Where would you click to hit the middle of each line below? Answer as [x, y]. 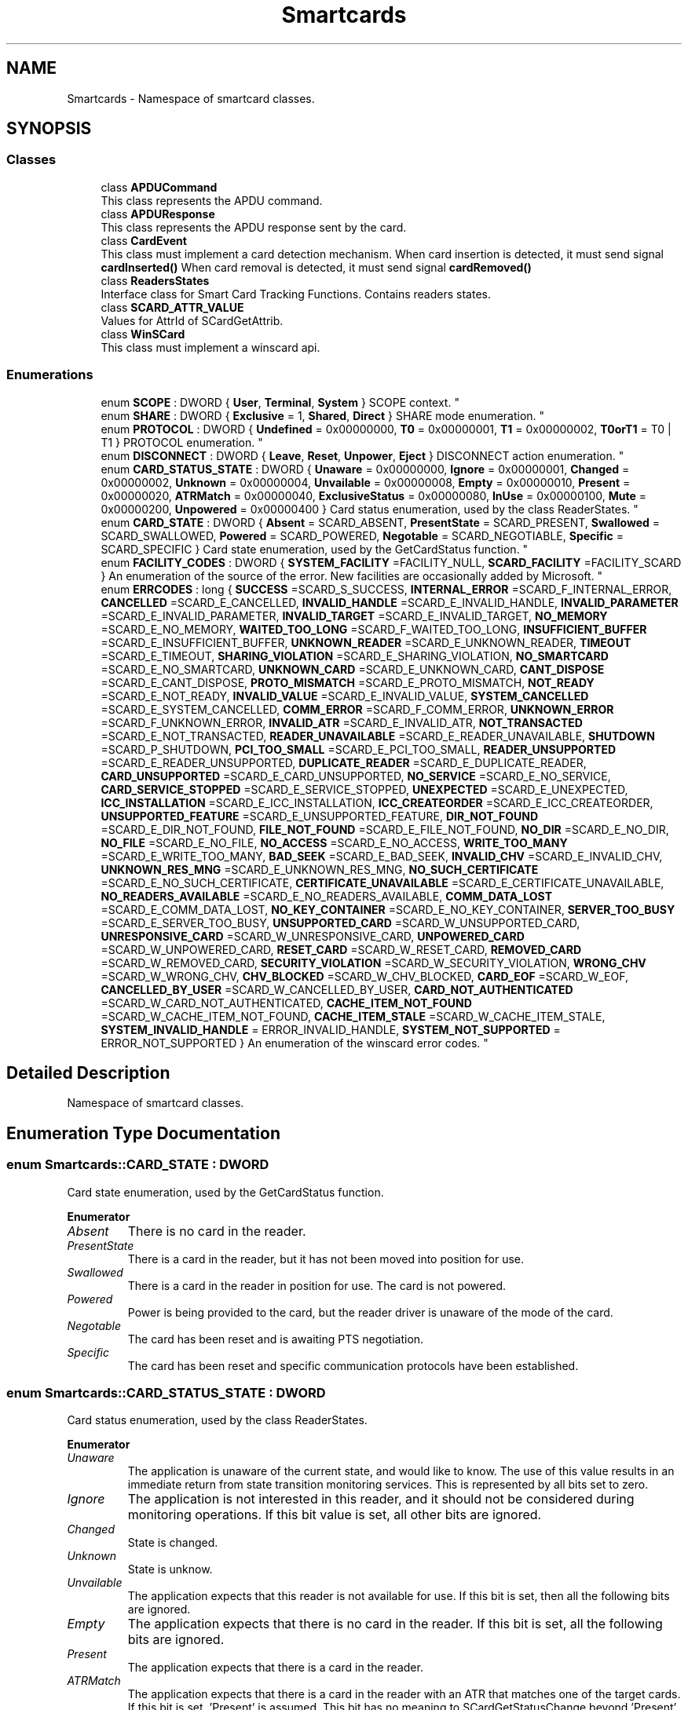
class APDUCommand [159, 187]
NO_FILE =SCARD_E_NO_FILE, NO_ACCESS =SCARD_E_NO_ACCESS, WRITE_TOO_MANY [334, 842]
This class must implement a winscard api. [210, 347]
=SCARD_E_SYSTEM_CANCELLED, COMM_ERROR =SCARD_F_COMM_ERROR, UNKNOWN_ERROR [357, 709]
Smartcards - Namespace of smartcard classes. [191, 98]
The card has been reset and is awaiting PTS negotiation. [276, 1339]
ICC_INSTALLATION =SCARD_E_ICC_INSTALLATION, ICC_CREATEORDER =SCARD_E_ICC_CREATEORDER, [377, 802]
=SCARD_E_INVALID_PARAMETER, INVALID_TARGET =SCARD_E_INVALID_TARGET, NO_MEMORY [354, 616]
